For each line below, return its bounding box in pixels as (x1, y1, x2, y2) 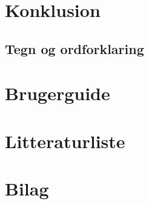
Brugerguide (5, 81, 110, 106)
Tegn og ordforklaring (5, 39, 144, 58)
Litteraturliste (5, 128, 125, 153)
